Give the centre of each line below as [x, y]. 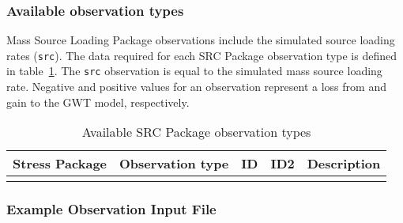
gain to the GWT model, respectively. [98, 102]
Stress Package [60, 164]
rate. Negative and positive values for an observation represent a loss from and [196, 87]
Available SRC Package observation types [196, 132]
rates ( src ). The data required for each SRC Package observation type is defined [202, 55]
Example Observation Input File [111, 209]
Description [344, 164]
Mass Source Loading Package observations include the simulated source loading [201, 40]
